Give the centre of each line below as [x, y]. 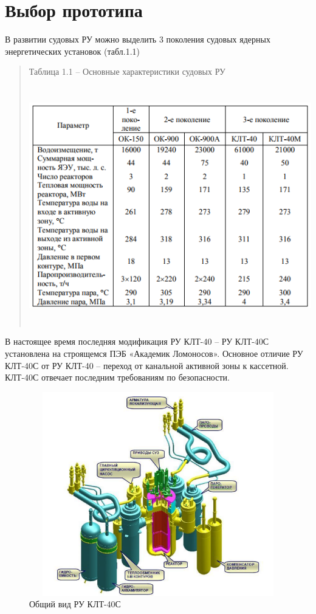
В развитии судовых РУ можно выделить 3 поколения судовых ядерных [138, 39]
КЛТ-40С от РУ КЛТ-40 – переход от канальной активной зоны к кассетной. [147, 365]
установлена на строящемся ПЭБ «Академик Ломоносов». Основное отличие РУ [154, 354]
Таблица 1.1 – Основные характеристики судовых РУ [127, 71]
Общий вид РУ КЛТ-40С [75, 604]
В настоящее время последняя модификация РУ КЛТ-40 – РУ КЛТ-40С [137, 341]
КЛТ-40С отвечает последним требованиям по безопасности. [117, 377]
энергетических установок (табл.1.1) [72, 51]
